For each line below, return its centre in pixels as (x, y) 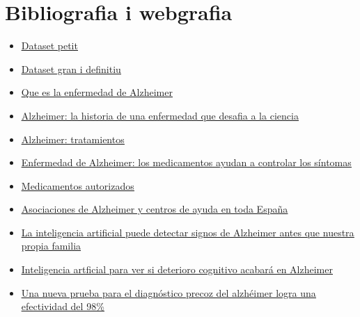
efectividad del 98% (63, 306)
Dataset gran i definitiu (71, 68)
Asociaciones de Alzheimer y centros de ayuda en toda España (155, 209)
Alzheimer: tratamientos (73, 139)
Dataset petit (49, 46)
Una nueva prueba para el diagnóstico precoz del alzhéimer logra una (169, 292)
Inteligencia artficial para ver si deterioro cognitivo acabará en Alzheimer (177, 269)
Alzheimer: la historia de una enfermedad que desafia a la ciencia (160, 115)
